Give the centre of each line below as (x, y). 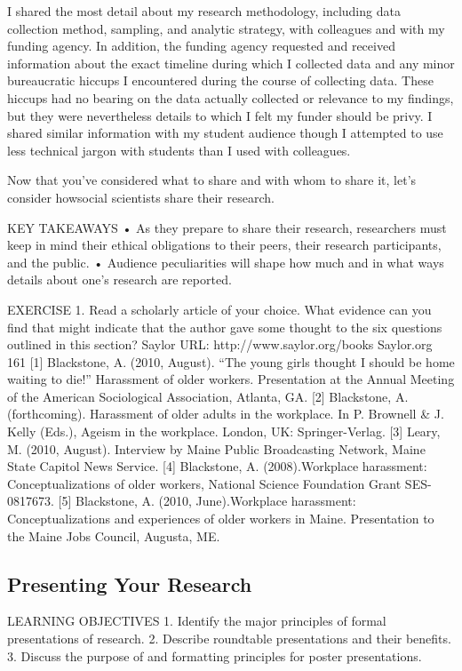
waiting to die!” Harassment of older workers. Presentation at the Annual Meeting (231, 379)
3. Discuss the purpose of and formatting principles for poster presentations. (215, 655)
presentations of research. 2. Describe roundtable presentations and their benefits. (229, 639)
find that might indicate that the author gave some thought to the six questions (225, 327)
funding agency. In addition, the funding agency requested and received (201, 46)
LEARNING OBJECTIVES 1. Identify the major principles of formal (197, 621)
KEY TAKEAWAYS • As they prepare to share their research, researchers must (227, 227)
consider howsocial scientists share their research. (141, 197)
